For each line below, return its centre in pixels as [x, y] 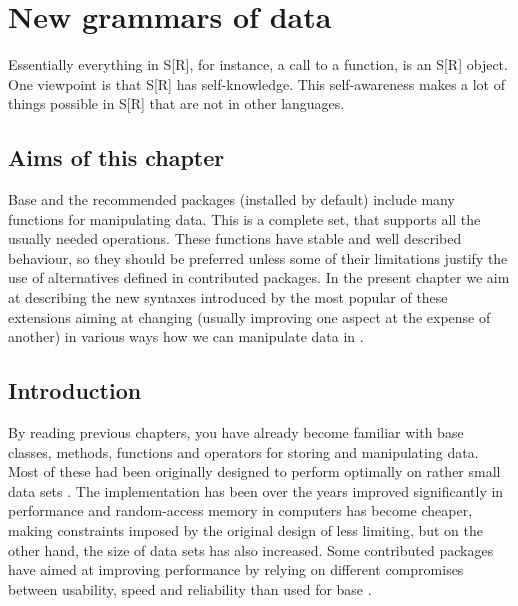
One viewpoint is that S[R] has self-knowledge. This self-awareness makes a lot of [257, 83]
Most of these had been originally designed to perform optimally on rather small [254, 471]
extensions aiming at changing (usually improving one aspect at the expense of [249, 316]
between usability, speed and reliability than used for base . [190, 588]
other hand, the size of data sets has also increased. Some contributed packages [251, 549]
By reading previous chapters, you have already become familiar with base [236, 432]
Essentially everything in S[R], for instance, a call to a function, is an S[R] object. [258, 64]
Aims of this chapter [116, 157]
